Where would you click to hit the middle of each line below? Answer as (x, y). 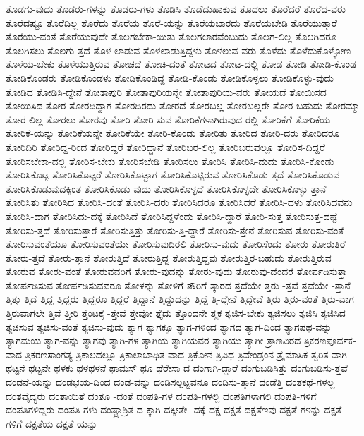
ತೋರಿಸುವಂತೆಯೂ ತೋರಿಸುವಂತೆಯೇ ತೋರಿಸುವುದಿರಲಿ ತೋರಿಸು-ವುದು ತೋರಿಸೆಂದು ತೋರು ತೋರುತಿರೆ (176, 244)
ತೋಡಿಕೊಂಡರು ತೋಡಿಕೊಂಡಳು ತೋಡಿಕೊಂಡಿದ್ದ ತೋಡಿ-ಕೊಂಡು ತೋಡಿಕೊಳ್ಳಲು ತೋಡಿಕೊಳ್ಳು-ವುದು (170, 77)
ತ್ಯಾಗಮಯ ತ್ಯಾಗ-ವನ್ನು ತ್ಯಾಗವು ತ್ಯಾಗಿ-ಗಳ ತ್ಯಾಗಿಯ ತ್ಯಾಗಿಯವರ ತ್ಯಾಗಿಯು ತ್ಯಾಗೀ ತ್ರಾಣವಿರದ (153, 340)
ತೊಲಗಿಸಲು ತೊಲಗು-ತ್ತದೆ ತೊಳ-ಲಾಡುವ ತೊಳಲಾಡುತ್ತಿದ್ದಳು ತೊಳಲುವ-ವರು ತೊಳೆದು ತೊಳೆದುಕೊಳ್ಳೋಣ (178, 50)
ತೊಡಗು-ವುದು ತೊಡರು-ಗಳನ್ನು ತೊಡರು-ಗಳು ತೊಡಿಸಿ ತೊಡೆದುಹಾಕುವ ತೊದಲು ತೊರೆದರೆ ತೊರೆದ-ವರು (176, 8)
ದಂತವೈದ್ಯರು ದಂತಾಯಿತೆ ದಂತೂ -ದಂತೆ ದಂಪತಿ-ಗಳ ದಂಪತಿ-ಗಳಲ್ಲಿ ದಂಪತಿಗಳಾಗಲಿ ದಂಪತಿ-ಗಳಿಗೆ (161, 395)
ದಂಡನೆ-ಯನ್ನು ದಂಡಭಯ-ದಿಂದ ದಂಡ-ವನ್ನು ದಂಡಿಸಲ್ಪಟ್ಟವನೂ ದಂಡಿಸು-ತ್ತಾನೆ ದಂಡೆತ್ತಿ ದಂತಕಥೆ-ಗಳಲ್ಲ (170, 382)
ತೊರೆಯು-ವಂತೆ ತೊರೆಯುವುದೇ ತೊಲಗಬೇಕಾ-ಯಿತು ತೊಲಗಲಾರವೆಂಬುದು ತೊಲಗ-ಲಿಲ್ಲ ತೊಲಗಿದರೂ (171, 36)
